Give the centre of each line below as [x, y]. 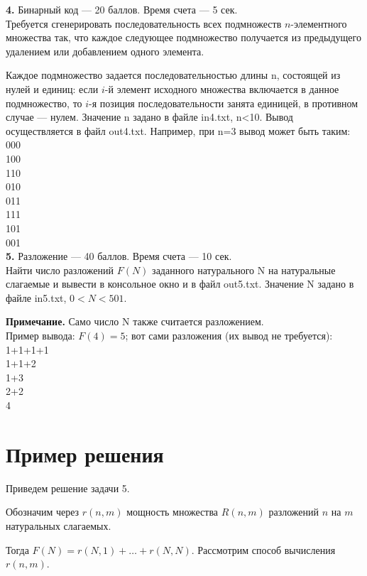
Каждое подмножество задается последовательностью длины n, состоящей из [173, 75]
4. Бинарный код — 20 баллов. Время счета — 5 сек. [122, 9]
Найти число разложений [60, 270]
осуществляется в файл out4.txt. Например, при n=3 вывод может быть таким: [178, 130]
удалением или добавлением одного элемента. [105, 51]
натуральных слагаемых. [59, 525]
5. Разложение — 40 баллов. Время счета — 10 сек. [119, 256]
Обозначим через [43, 512]
